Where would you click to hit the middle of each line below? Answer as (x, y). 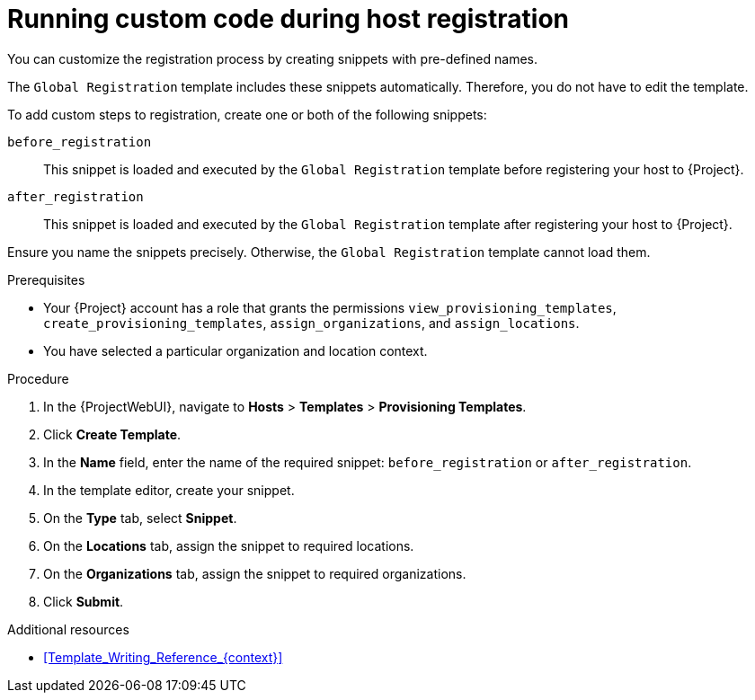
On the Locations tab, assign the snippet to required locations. (229, 545)
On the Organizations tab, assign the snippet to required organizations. (255, 573)
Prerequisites (46, 279)
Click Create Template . (112, 434)
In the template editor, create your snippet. (169, 490)
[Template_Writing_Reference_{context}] (163, 657)
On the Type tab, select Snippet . (140, 518)
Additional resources (68, 629)
